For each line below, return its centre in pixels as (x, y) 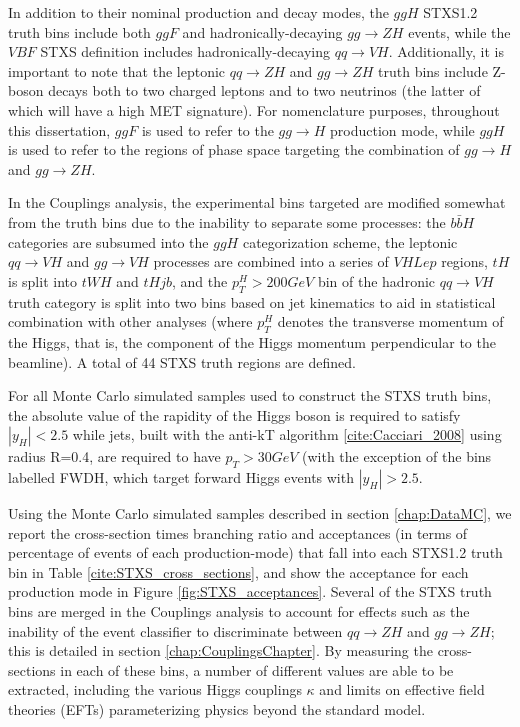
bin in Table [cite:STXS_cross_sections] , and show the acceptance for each (238, 571)
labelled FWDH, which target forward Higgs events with (181, 477)
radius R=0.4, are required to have (114, 456)
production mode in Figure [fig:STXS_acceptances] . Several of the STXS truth (250, 591)
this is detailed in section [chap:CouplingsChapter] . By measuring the (220, 650)
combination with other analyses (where (130, 321)
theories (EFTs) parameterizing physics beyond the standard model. (217, 709)
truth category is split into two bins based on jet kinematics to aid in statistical (252, 301)
